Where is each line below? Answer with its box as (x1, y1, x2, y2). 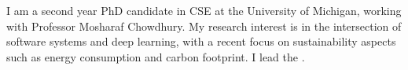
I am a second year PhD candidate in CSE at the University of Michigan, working (6, 2, 402, 18)
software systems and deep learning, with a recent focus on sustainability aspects (6, 33, 396, 50)
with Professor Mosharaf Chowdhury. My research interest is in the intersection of (6, 17, 402, 34)
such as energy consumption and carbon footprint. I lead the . (6, 48, 305, 64)
